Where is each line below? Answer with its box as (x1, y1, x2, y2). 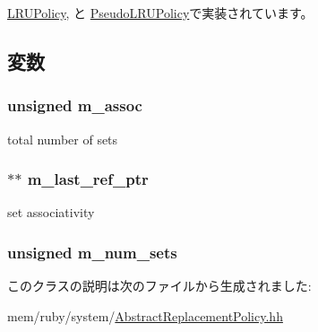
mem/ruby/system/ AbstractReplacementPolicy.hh (7, 306, 283, 325)
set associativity (7, 203, 95, 222)
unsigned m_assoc (7, 94, 142, 117)
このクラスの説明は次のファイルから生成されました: (7, 276, 312, 295)
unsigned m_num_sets (7, 240, 177, 263)
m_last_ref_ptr (27, 168, 149, 190)
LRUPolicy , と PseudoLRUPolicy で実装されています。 (7, 4, 314, 22)
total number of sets (7, 129, 118, 148)
